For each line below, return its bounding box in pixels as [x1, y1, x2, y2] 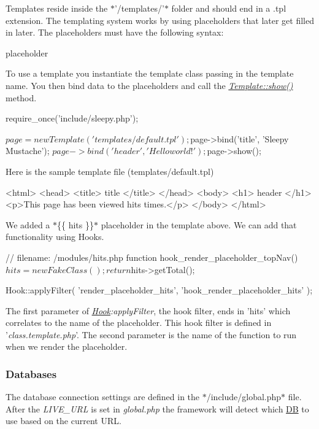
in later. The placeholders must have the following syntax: [6, 26, 224, 39]
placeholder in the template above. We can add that [101, 218, 297, 231]
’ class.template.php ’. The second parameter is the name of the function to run [6, 328, 297, 341]
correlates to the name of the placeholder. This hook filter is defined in [6, 316, 272, 329]
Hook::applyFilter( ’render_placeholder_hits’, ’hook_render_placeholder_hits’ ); [6, 284, 313, 296]
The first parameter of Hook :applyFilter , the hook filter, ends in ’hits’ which [6, 304, 291, 317]
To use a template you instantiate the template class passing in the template [6, 67, 294, 80]
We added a [6, 218, 50, 231]
